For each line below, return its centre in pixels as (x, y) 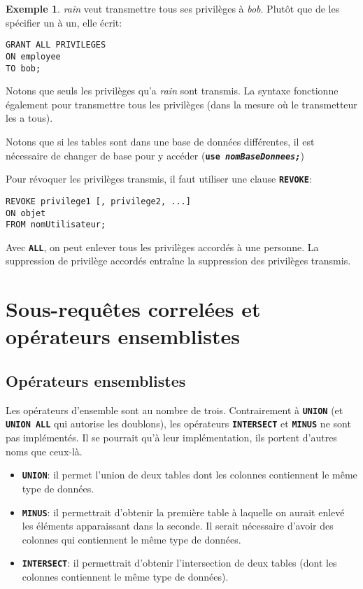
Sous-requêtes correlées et (133, 309)
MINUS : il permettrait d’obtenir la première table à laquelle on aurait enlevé (183, 512)
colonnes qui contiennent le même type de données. (131, 539)
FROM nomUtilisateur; (56, 225)
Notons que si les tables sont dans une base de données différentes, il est (160, 141)
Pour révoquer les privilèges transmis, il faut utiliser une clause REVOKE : (159, 179)
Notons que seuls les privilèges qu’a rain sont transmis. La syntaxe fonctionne (172, 91)
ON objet (26, 213)
